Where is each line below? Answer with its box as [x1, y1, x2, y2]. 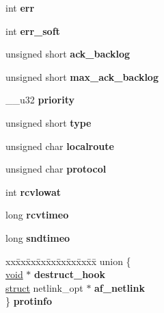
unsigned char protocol [5, 162, 107, 176]
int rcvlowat [5, 184, 61, 199]
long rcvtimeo [5, 208, 69, 222]
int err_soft [5, 23, 60, 38]
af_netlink [94, 280, 145, 295]
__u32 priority [5, 92, 74, 107]
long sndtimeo [5, 230, 70, 245]
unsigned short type [5, 115, 92, 129]
